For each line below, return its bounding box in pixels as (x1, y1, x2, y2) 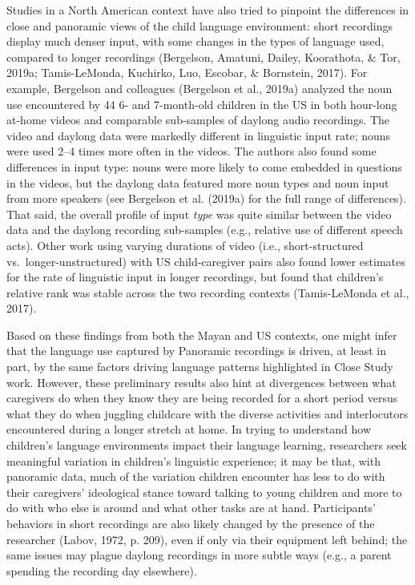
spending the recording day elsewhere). (6, 562, 197, 579)
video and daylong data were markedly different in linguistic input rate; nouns (6, 127, 391, 143)
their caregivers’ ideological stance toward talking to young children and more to (6, 483, 402, 500)
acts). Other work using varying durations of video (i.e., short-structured (6, 236, 364, 253)
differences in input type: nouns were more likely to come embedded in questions (6, 158, 402, 175)
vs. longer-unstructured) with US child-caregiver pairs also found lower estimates (6, 252, 405, 269)
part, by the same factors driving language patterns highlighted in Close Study (6, 358, 393, 375)
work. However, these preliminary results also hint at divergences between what (6, 373, 397, 390)
